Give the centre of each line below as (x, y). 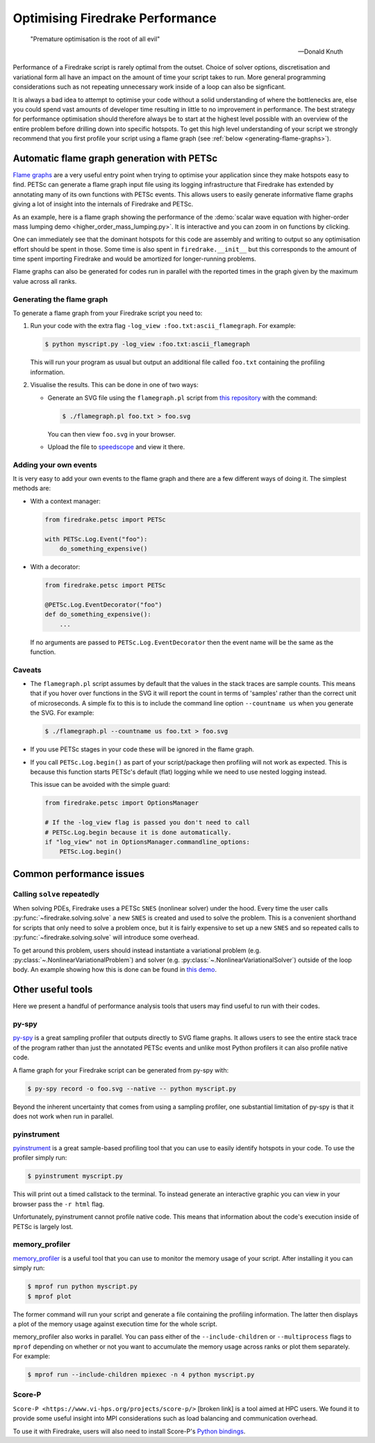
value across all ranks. (45, 281)
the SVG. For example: (62, 713)
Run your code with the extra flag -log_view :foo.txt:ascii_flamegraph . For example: (163, 326)
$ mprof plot (50, 1296)
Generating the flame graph (60, 299)
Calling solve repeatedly (56, 894)
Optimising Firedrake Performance (115, 18)
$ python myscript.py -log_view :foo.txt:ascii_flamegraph (147, 344)
